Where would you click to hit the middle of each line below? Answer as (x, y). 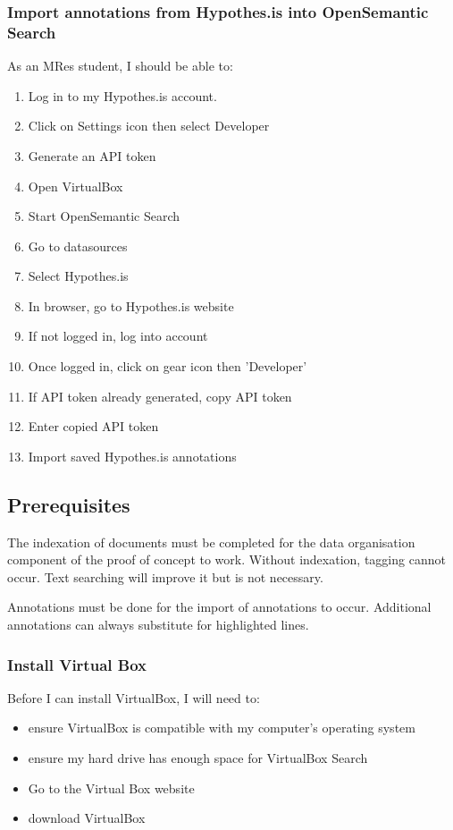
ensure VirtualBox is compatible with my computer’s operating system (222, 728)
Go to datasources (78, 246)
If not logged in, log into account (118, 336)
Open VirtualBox (75, 186)
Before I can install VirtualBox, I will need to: (134, 697)
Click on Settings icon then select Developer (149, 126)
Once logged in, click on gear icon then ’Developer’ (168, 366)
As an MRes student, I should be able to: (120, 66)
